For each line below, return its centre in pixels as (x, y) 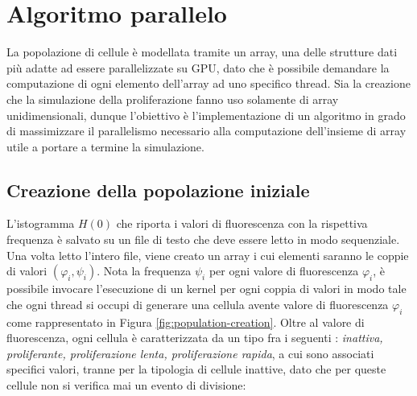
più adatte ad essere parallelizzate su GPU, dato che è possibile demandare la (198, 67)
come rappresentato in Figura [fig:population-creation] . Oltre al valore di (186, 322)
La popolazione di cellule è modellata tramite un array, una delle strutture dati (202, 52)
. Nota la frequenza (144, 271)
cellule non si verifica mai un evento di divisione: (126, 385)
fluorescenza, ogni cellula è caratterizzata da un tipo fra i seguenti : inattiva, (195, 338)
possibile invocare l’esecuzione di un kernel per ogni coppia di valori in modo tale (206, 289)
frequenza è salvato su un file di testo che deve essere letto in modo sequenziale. (203, 239)
